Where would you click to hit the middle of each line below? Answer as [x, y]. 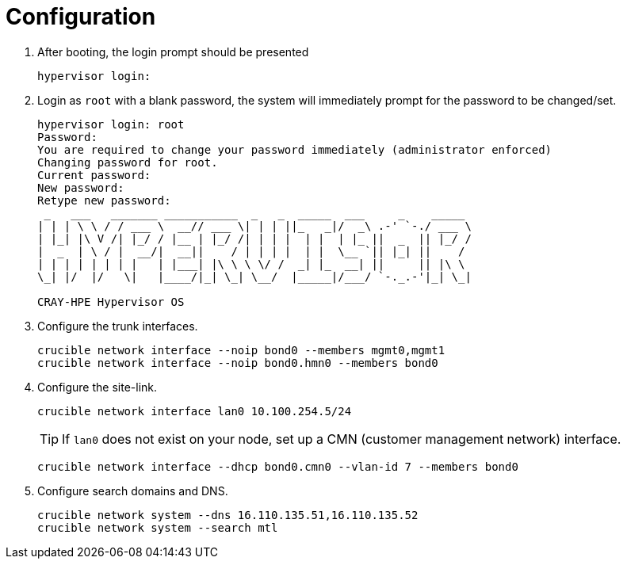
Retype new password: [104, 200]
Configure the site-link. [97, 387]
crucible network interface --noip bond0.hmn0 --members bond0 [238, 363]
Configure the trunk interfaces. [118, 326]
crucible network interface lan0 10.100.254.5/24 [195, 411]
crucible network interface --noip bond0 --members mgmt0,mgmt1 [241, 350]
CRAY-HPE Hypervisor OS [111, 302]
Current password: [94, 175]
